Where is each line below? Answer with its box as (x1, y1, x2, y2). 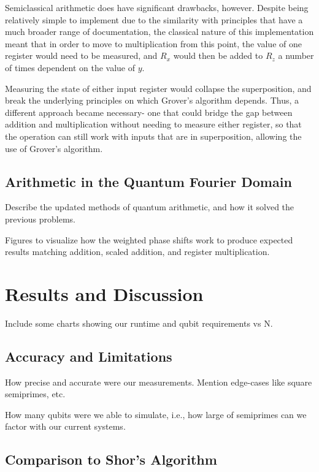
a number (278, 49, 314, 62)
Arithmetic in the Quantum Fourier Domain (5, 172, 292, 191)
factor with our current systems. (5, 420, 126, 433)
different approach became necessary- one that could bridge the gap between (5, 105, 293, 118)
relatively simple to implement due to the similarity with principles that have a (5, 13, 303, 26)
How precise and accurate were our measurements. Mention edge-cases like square (5, 375, 312, 388)
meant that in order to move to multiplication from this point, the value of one (5, 37, 302, 50)
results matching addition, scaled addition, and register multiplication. (5, 245, 270, 258)
